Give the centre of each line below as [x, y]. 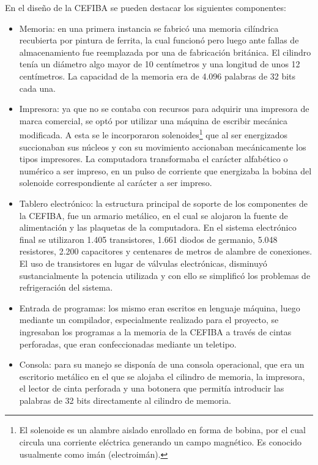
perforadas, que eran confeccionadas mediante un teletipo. [128, 344]
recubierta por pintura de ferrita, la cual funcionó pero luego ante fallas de [159, 40]
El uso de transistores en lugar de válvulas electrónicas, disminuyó [143, 263]
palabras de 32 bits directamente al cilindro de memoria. [125, 400]
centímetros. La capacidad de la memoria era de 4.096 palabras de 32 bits [157, 76]
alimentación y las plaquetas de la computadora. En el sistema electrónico [158, 227]
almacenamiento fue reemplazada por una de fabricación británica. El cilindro [165, 52]
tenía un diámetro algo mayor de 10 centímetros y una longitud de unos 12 [160, 64]
